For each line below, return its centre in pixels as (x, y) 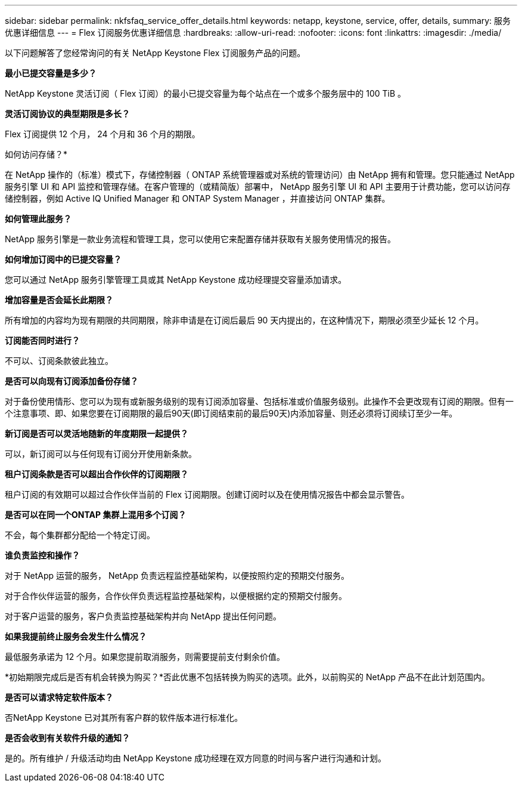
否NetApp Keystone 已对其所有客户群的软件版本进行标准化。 (124, 717)
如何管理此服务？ (38, 219)
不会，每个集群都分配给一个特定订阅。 (80, 535)
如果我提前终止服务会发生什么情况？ (76, 636)
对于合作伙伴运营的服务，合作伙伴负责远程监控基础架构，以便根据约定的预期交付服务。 (176, 596)
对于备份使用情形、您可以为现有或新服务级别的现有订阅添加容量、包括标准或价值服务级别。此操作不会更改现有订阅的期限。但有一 (259, 401)
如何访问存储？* (36, 154)
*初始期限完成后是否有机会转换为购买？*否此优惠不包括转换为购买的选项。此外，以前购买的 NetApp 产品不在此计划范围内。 (247, 677)
